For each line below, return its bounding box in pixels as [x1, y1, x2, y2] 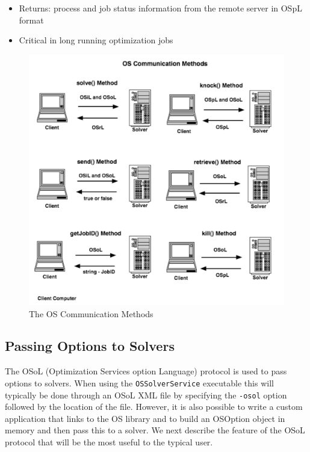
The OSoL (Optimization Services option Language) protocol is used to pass [5, 365, 287, 377]
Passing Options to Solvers [5, 336, 175, 355]
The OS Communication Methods [29, 307, 153, 320]
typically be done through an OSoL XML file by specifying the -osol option [5, 388, 287, 401]
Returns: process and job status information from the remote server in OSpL [19, 2, 302, 14]
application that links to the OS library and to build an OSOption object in [5, 412, 285, 424]
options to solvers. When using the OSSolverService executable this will [5, 376, 274, 389]
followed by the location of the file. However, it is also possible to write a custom [5, 400, 303, 413]
